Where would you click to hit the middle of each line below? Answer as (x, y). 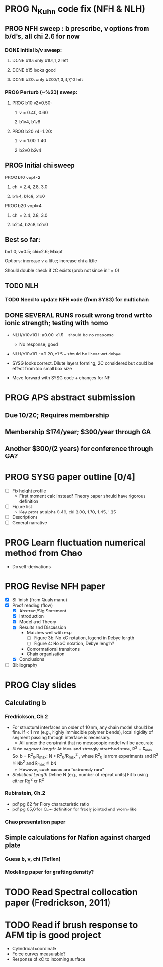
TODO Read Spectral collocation (71, 892)
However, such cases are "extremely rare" (62, 770)
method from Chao (44, 553)
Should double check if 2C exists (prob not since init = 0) (62, 270)
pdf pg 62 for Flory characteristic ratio (50, 804)
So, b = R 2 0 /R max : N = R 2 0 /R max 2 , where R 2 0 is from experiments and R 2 (85, 756)
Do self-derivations (31, 566)
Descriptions (25, 517)
